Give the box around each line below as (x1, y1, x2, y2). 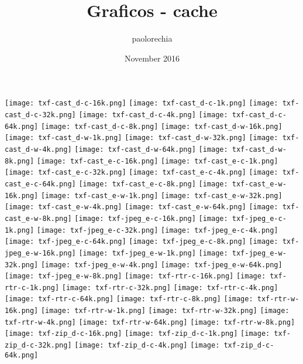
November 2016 (124, 52, 180, 64)
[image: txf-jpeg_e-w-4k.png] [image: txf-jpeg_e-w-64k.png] (40, 260, 283, 269)
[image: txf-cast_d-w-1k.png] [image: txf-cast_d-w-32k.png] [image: (5, 134, 278, 142)
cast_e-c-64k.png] (5, 179, 76, 188)
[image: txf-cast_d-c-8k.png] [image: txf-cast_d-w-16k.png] (40, 122, 283, 131)
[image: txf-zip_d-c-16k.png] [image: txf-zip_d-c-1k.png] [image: (5, 329, 270, 338)
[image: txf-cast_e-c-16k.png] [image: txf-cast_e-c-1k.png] (36, 157, 278, 165)
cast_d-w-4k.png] (5, 145, 72, 154)
